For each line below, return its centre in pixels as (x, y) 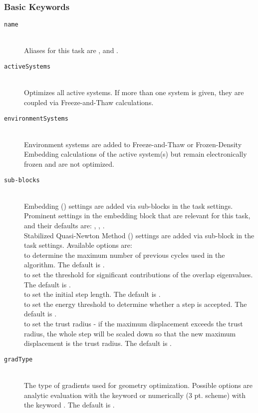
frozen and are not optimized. (69, 163)
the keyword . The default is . (69, 405)
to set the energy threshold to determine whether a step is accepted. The (135, 304)
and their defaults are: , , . (64, 225)
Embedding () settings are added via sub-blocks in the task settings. (129, 205)
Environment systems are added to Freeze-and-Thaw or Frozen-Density (133, 144)
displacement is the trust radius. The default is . (98, 343)
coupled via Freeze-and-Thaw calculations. (89, 102)
